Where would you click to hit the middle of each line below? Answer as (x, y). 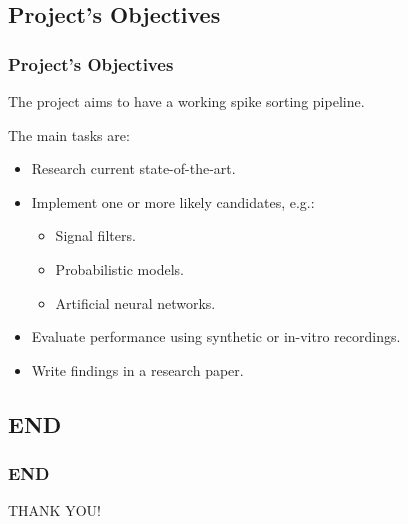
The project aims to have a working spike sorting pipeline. (186, 101)
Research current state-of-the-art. (133, 168)
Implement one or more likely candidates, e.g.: (173, 201)
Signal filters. (95, 235)
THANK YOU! (54, 510)
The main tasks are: (69, 134)
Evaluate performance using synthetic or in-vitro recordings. (216, 336)
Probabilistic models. (119, 268)
